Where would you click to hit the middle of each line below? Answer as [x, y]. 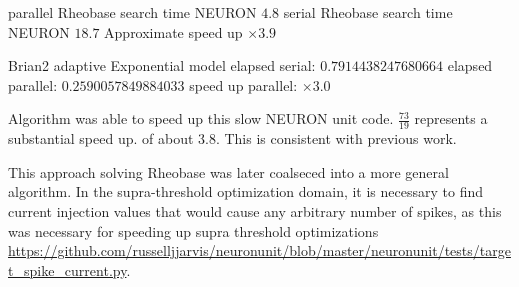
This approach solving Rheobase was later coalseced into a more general [228, 171]
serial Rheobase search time [368, 12]
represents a [451, 118]
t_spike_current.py [67, 269]
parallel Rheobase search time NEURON [132, 12]
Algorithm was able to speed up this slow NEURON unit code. [201, 118]
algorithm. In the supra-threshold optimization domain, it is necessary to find [246, 191]
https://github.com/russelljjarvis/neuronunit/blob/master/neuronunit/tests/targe [259, 250]
